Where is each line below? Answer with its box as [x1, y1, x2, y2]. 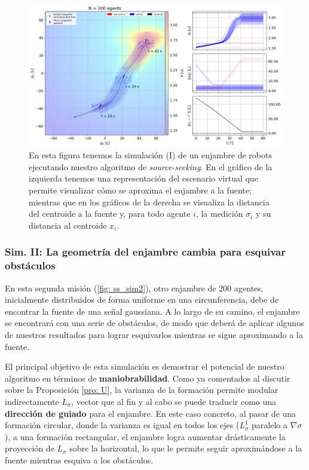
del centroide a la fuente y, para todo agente [29, 207, 191, 220]
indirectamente [5, 395, 59, 407]
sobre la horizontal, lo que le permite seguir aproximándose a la [69, 442, 302, 454]
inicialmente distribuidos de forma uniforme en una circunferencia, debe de [5, 293, 279, 306]
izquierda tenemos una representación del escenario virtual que [29, 172, 258, 185]
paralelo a [252, 419, 287, 431]
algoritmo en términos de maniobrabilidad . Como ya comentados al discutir [5, 371, 290, 384]
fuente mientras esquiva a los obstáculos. [5, 453, 154, 466]
